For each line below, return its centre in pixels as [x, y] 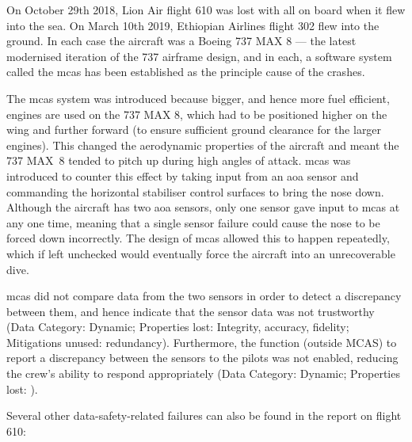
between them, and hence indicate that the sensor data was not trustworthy [191, 311]
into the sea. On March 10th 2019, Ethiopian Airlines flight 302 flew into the [193, 25]
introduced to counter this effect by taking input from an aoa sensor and [183, 175]
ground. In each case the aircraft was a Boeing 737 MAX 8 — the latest [181, 41]
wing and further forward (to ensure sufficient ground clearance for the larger [194, 130]
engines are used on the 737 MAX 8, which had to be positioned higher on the [197, 114]
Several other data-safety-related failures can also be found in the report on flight [204, 415]
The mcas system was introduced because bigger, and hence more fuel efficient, [198, 98]
